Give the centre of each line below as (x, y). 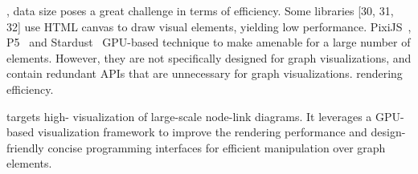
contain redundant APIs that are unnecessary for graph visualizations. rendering (205, 73)
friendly (25, 147)
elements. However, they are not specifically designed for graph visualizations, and (209, 57)
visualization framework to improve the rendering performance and (202, 132)
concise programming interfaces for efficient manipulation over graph (217, 147)
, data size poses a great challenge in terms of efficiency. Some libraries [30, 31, (200, 10)
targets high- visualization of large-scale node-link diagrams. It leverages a (189, 116)
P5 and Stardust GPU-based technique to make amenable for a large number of (209, 42)
